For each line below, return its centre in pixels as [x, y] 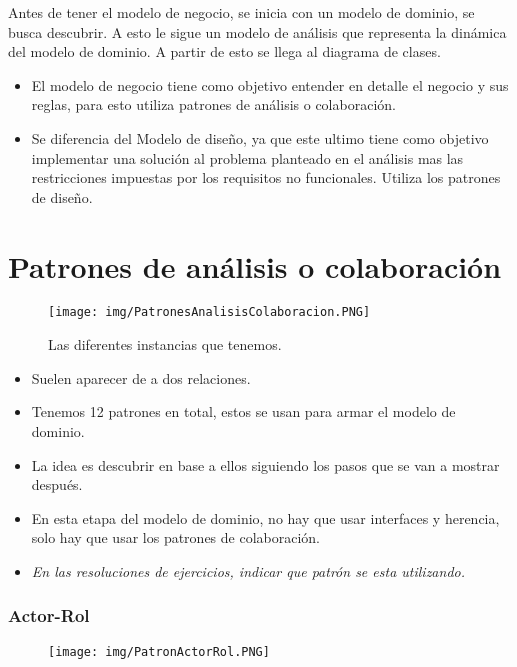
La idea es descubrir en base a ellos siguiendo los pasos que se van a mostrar [265, 464]
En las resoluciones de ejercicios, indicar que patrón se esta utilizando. [248, 570]
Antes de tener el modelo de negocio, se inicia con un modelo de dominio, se [241, 12]
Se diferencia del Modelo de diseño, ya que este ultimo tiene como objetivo [260, 137]
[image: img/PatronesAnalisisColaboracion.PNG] [209, 312]
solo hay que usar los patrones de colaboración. [175, 537]
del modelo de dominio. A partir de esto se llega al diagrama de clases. [224, 51]
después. [57, 484]
